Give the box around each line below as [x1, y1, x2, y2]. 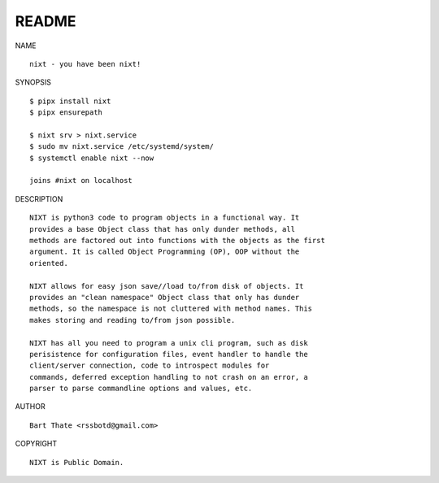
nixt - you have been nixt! [29, 59, 141, 68]
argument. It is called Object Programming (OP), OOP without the [29, 247, 300, 256]
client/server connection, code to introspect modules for [29, 361, 270, 370]
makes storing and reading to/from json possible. [29, 315, 236, 324]
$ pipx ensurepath [29, 108, 103, 117]
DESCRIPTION [15, 194, 63, 203]
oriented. [29, 259, 68, 268]
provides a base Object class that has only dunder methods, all [29, 224, 296, 233]
